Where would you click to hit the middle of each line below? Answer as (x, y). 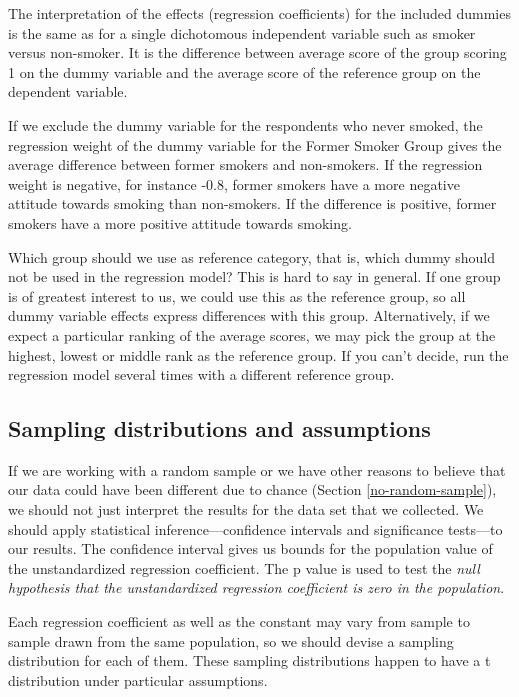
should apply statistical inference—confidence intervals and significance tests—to (255, 528)
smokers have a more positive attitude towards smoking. (180, 222)
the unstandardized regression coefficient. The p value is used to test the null (244, 567)
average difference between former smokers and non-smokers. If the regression (245, 164)
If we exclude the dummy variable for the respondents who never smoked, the (245, 124)
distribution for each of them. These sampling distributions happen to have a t (249, 660)
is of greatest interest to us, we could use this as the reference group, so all (237, 295)
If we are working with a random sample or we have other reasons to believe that (257, 469)
